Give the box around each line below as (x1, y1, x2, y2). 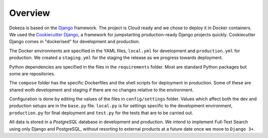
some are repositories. (9, 70, 56, 76)
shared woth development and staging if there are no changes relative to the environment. (9, 87, 194, 93)
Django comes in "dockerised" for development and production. (9, 39, 140, 45)
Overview (9, 7, 50, 18)
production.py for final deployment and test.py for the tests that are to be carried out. (9, 110, 194, 116)
